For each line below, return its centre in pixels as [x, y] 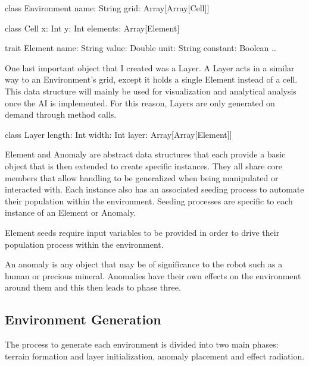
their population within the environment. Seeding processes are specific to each [149, 201]
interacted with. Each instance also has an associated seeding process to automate [154, 189]
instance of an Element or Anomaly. [71, 212]
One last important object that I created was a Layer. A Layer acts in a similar [150, 67]
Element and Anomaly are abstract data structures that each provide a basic [145, 154]
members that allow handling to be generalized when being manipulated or [142, 177]
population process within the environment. [84, 244]
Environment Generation [83, 319]
